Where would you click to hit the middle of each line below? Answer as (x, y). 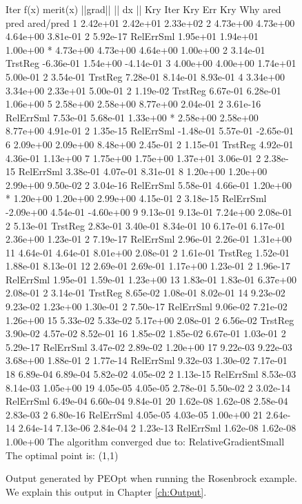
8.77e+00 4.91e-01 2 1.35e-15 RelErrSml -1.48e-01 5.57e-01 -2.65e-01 (150, 131)
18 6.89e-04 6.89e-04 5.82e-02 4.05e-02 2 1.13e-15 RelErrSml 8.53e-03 (151, 374)
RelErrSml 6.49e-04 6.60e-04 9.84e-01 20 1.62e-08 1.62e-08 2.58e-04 (147, 401)
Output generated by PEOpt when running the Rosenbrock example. (151, 478)
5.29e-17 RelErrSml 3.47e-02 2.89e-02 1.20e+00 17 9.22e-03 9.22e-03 (149, 346)
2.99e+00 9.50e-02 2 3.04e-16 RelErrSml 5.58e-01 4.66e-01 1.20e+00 (149, 184)
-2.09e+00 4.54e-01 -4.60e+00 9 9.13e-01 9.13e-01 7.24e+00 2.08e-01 (149, 211)
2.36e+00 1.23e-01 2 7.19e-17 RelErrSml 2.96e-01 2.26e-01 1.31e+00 (149, 239)
